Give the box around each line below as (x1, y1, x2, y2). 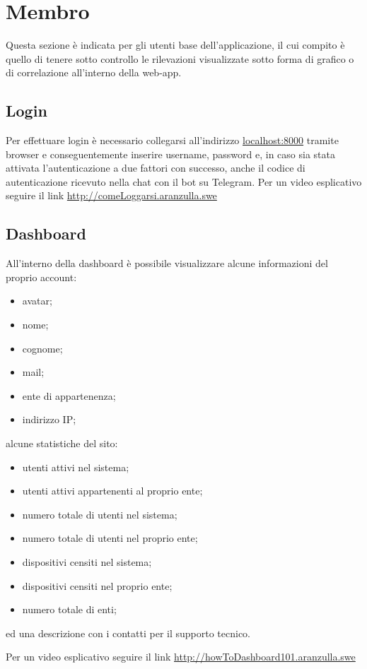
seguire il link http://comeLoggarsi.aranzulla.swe (6, 188, 217, 203)
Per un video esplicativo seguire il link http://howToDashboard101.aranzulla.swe (6, 649, 356, 664)
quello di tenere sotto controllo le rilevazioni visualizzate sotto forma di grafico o (6, 51, 354, 66)
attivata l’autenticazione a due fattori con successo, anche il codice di (6, 160, 305, 175)
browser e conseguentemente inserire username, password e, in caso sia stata (6, 146, 335, 161)
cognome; (22, 341, 63, 355)
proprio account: (6, 269, 77, 284)
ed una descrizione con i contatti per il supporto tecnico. (6, 625, 250, 640)
